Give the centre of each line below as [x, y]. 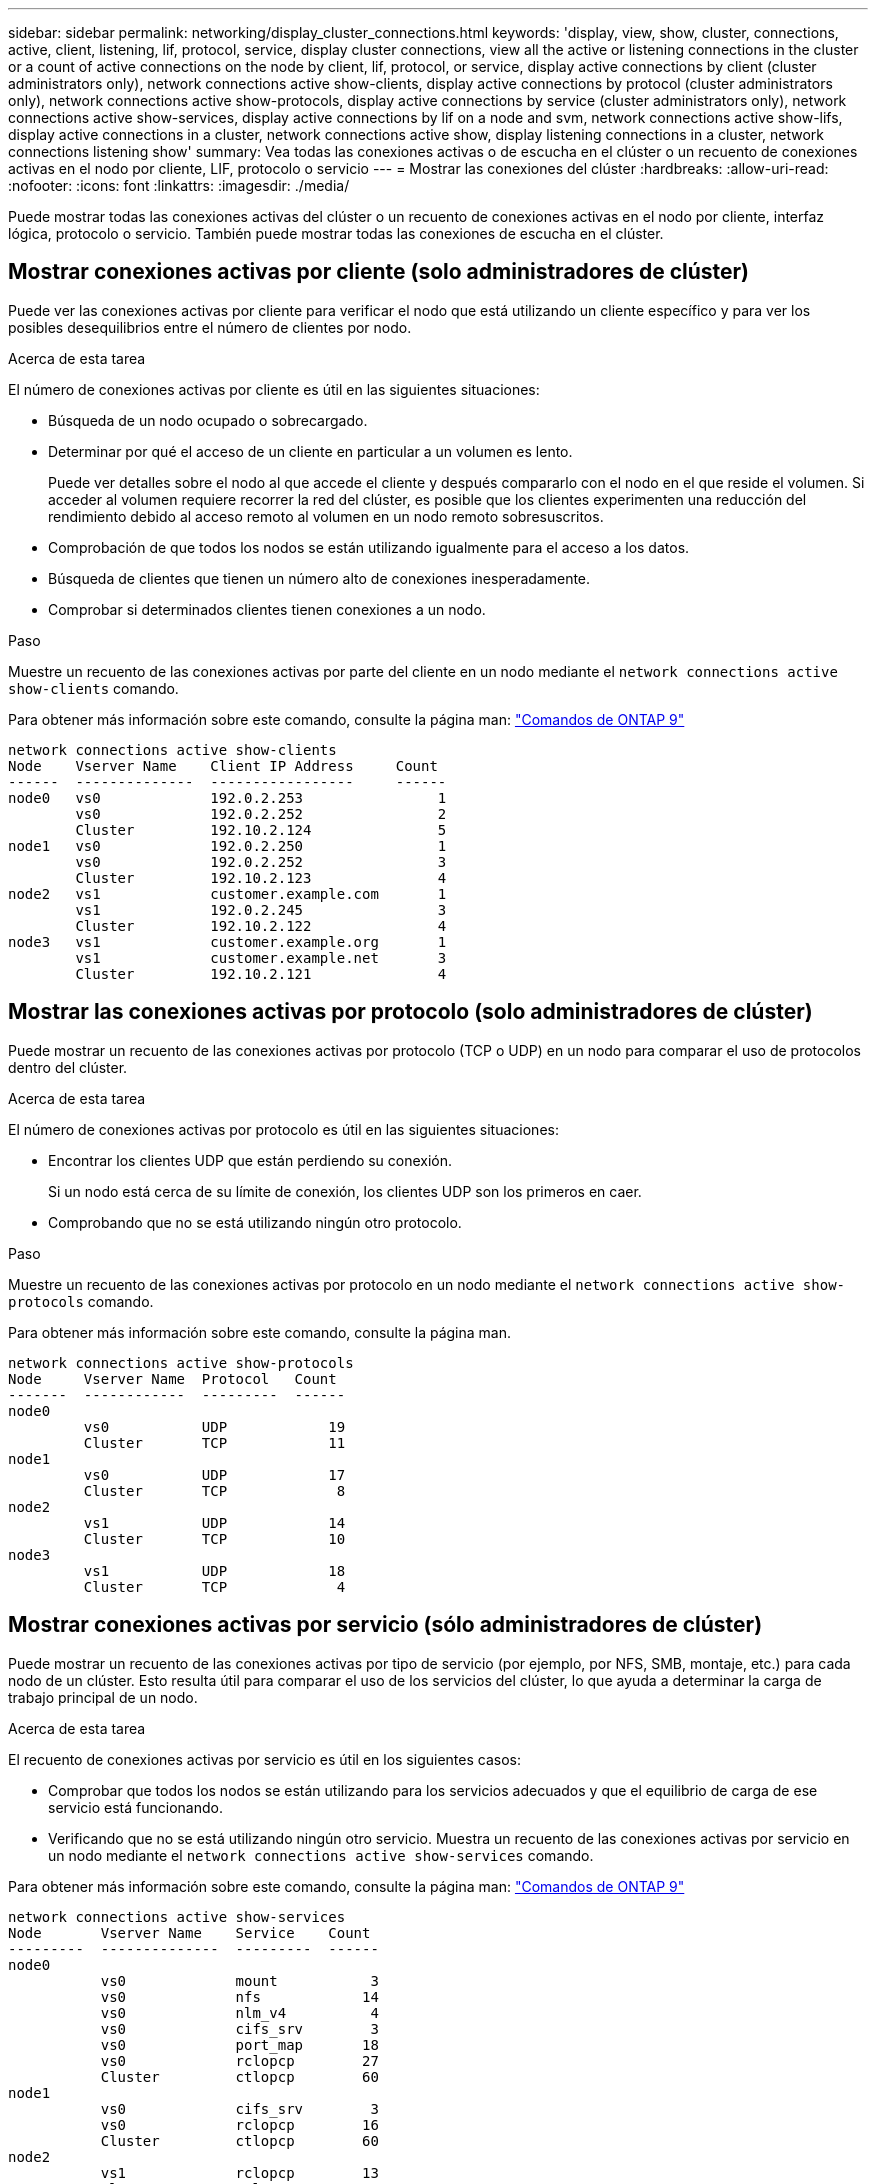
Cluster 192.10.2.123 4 [261, 877]
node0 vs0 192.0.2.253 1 [227, 797]
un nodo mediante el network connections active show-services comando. [321, 1855]
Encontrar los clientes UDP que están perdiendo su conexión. [250, 1160]
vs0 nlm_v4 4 [239, 2012]
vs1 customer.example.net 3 [261, 957]
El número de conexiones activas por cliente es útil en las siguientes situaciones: [274, 389]
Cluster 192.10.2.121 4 [261, 973]
